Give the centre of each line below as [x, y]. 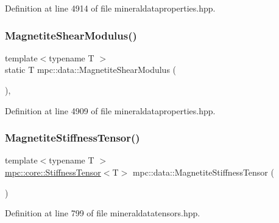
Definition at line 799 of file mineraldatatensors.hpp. [103, 213]
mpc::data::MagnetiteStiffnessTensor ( [203, 172]
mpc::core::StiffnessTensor [53, 172]
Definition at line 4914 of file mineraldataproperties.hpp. [110, 8]
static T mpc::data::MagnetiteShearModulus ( [91, 70]
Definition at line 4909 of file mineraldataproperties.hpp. [110, 110]
